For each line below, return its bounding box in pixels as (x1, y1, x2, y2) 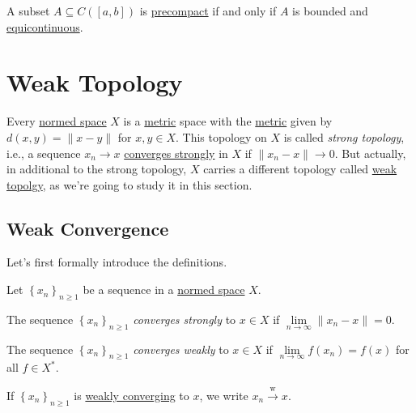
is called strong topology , (283, 128, 405, 145)
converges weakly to (133, 340, 229, 357)
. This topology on (175, 128, 267, 145)
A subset (6, 2, 50, 19)
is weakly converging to (74, 386, 189, 403)
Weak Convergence (6, 215, 169, 241)
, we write (199, 386, 248, 403)
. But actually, (334, 144, 406, 161)
